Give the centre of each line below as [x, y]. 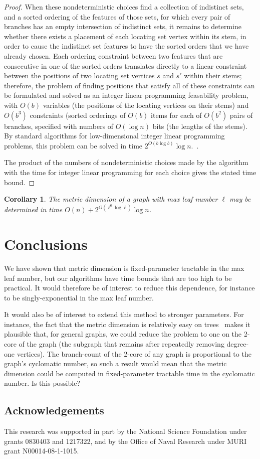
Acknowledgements [54, 410]
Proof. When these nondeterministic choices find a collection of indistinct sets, [124, 7]
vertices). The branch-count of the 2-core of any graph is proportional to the [134, 353]
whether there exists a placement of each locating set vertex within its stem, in [125, 36]
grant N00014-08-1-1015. [42, 451]
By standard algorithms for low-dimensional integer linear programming [114, 136]
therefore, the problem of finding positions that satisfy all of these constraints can [129, 85]
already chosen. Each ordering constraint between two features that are [113, 55]
